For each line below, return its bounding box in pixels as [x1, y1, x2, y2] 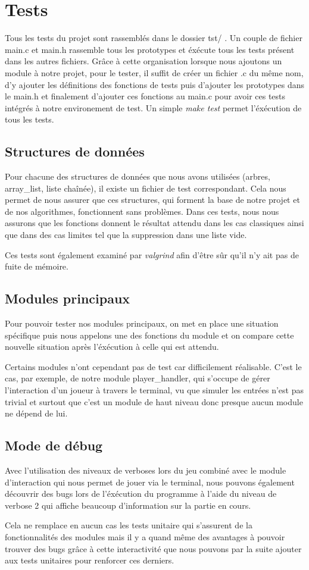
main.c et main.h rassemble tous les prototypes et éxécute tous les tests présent [5, 43, 295, 55]
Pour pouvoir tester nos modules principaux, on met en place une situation [5, 317, 279, 330]
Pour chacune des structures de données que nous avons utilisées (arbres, [5, 170, 270, 183]
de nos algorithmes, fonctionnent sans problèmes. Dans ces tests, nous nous [5, 205, 279, 217]
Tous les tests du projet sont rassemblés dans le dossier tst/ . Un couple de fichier [5, 32, 302, 44]
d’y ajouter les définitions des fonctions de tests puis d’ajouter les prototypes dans [5, 78, 304, 90]
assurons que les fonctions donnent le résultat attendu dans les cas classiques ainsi [5, 217, 304, 229]
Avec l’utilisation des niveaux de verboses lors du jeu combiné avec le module [5, 463, 286, 476]
